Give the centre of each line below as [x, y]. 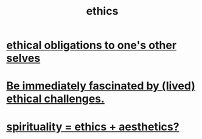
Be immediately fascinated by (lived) [101, 86]
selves [23, 58]
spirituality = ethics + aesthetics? [93, 127]
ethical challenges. [56, 99]
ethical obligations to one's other [92, 45]
